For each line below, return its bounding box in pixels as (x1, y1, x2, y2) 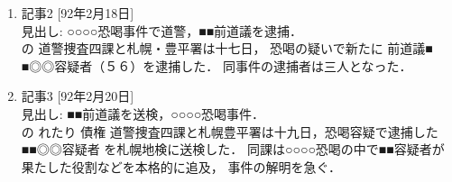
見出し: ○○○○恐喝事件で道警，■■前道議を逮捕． (21, 21, 303, 40)
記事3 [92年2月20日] (21, 86, 134, 105)
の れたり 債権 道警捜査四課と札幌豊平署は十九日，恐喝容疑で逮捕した (21, 122, 438, 141)
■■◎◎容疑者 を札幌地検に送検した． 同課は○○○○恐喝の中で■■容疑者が (21, 140, 445, 159)
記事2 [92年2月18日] (21, 4, 134, 22)
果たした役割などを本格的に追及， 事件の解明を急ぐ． (21, 157, 342, 176)
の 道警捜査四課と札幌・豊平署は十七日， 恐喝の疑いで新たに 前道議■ (21, 39, 433, 58)
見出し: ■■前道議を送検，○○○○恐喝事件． (21, 104, 265, 123)
